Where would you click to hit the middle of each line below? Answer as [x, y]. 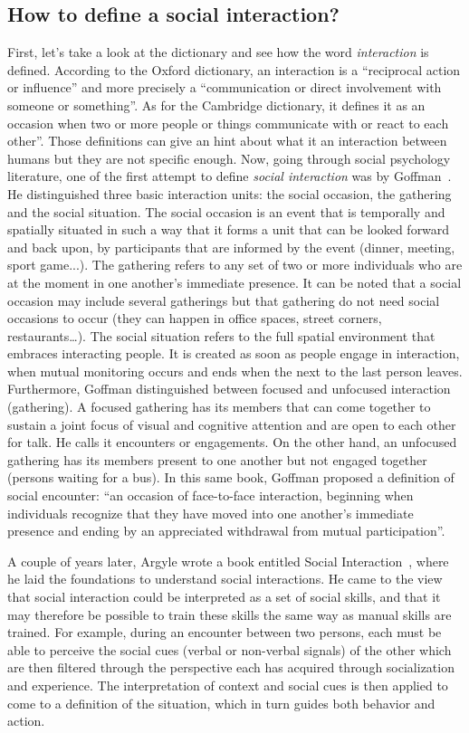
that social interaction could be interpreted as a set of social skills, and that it [224, 597]
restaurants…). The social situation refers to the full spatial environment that [221, 335]
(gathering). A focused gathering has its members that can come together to [219, 407]
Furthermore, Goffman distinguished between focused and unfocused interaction [229, 389]
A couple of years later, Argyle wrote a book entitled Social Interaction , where [228, 561]
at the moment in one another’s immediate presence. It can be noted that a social [234, 282]
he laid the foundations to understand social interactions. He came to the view [225, 579]
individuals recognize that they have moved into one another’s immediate [211, 513]
